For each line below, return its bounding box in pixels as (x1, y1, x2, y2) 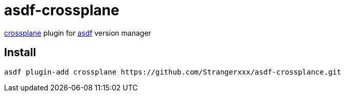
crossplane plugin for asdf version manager (4, 28, 151, 37)
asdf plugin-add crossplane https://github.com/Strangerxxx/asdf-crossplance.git (4, 67, 341, 76)
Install (4, 46, 36, 59)
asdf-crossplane (4, 2, 119, 19)
